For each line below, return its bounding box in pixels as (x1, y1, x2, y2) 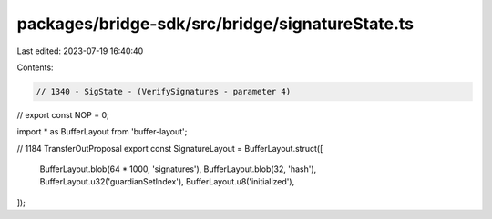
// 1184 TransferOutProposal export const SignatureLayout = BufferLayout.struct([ (16, 143, 323, 154)
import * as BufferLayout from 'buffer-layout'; (16, 126, 188, 137)
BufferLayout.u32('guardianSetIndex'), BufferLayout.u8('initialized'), (39, 176, 295, 187)
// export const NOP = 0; (16, 109, 109, 120)
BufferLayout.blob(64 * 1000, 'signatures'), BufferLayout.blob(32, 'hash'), (39, 164, 317, 174)
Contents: (16, 62, 54, 73)
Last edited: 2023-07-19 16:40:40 (16, 45, 144, 56)
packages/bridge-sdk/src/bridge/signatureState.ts (16, 14, 415, 34)
